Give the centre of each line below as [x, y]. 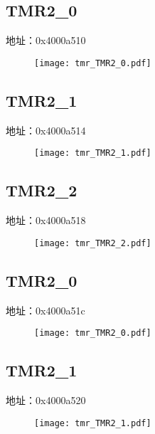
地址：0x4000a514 [46, 130]
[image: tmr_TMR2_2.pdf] [93, 243]
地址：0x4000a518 [46, 220]
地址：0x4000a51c [46, 310]
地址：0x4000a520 [46, 400]
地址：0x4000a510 [46, 40]
